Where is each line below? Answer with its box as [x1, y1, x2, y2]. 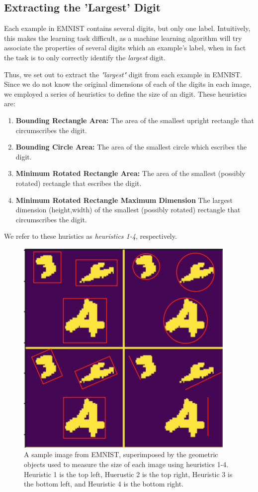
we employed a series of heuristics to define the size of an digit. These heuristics [4, 88, 247, 99]
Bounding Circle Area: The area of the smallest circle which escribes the [15, 142, 247, 152]
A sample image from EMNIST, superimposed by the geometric [24, 449, 218, 460]
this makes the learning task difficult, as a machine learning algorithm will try [4, 32, 242, 43]
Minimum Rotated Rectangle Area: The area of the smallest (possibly [15, 168, 246, 178]
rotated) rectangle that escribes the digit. [15, 177, 142, 188]
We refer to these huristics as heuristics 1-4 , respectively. [4, 231, 177, 241]
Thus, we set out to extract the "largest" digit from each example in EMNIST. [4, 69, 242, 79]
